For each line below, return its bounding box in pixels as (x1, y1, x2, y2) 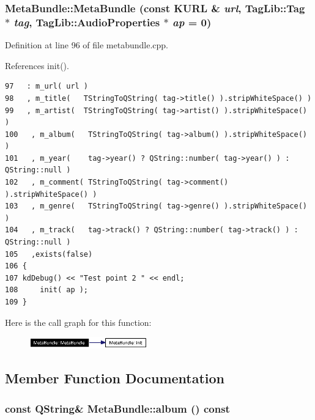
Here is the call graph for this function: (5, 315, 152, 328)
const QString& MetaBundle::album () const (5, 400, 230, 416)
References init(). (5, 59, 69, 72)
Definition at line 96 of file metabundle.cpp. (5, 39, 169, 51)
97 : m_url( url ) (5, 82, 89, 91)
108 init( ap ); (5, 286, 89, 295)
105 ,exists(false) (5, 249, 93, 259)
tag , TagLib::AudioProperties (13, 14, 160, 29)
